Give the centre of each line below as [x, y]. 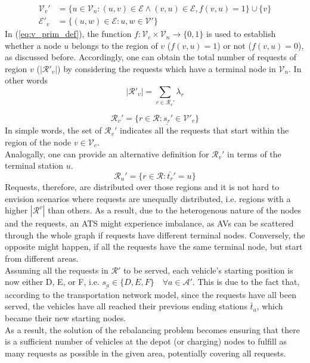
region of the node [38, 142]
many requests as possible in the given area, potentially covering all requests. [145, 353]
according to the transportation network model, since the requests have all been [151, 294]
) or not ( [234, 45]
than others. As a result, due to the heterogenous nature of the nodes [175, 210]
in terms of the [254, 153]
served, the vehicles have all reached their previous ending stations [126, 306]
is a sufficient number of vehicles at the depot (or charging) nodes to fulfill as [146, 341]
